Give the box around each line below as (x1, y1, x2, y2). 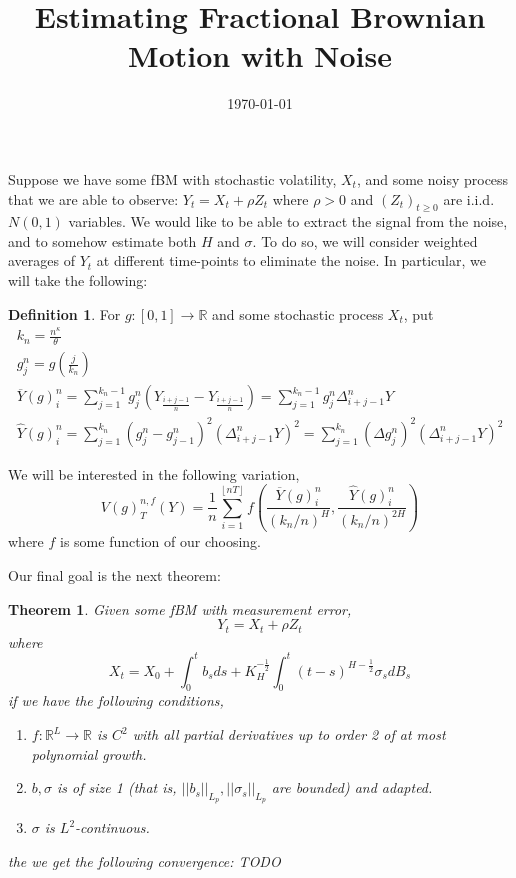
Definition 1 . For (8, 303, 121, 324)
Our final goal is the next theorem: (8, 564, 221, 585)
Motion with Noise (128, 35, 392, 76)
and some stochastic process (212, 303, 384, 324)
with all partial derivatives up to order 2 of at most (132, 724, 446, 745)
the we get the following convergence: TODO (8, 851, 281, 872)
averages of (8, 250, 75, 271)
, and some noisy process (356, 168, 509, 189)
